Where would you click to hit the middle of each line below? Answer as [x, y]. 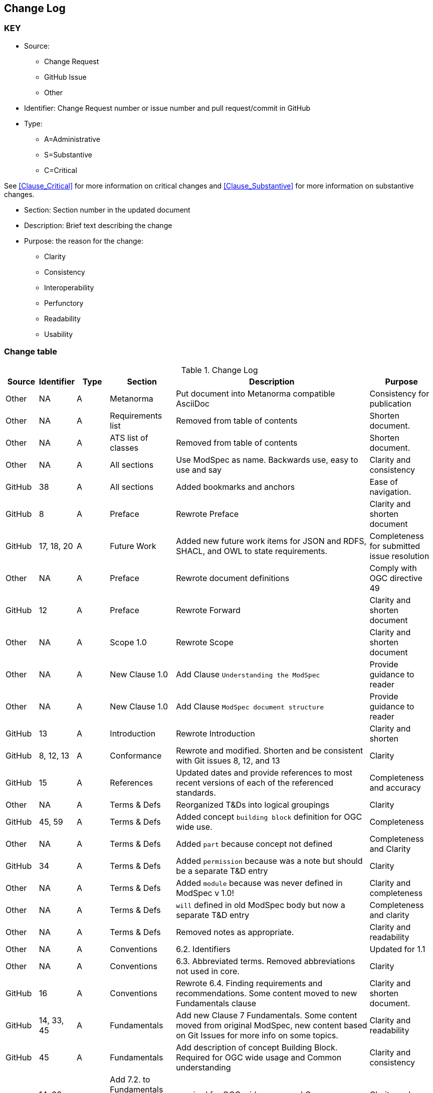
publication [390, 403]
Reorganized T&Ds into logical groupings [253, 804]
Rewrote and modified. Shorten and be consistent [270, 750]
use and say [199, 470]
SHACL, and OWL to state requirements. [252, 551]
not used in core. [208, 971]
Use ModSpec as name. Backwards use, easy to [267, 460]
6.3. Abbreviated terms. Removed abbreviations [266, 961]
